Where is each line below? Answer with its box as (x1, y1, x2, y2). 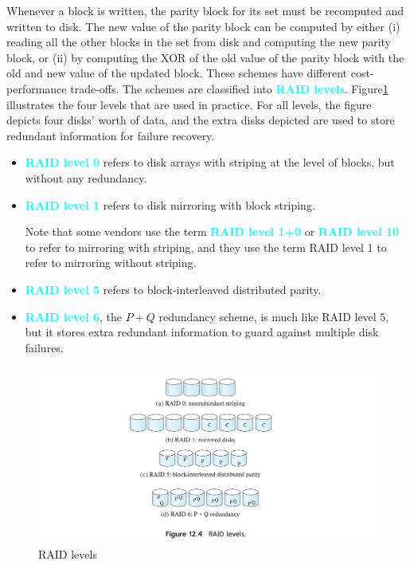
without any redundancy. (25, 169, 147, 186)
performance (6, 80, 67, 96)
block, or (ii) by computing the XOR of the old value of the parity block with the (6, 49, 404, 65)
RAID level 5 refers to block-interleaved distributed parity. (25, 281, 322, 297)
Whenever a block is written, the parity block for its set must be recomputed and (6, 2, 404, 18)
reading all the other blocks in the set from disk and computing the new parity (6, 33, 392, 50)
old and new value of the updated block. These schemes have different (6, 65, 348, 81)
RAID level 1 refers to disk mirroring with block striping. (25, 196, 315, 213)
